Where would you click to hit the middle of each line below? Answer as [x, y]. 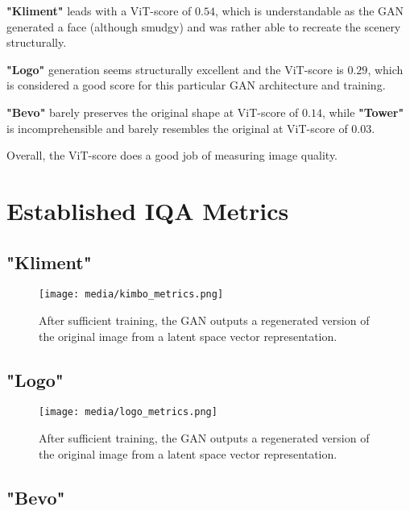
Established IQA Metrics [148, 210]
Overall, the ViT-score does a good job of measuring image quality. [172, 155]
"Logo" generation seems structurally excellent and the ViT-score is [175, 69]
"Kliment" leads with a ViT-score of [99, 10]
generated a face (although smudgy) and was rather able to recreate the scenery [204, 26]
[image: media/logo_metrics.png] [128, 412]
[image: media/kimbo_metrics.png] [131, 295]
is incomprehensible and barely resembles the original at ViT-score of [177, 128]
